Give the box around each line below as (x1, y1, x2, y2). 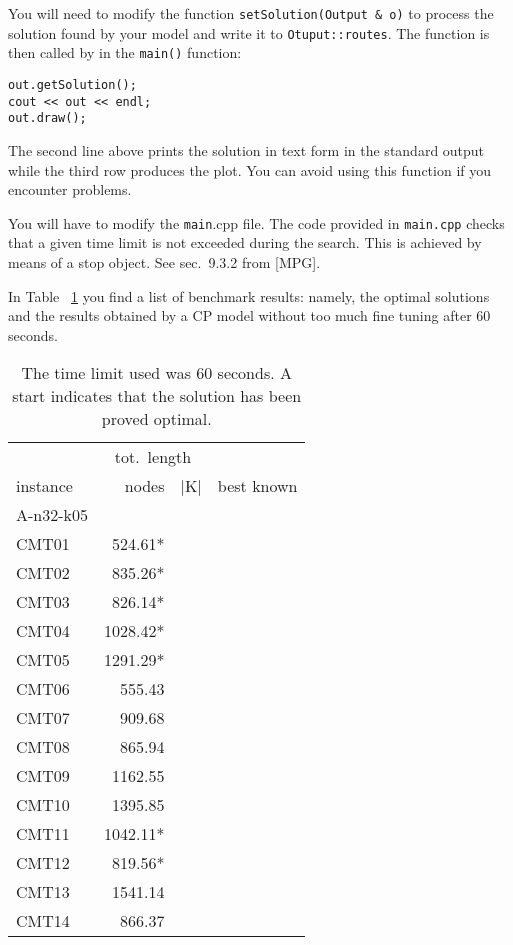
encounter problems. (8, 179, 132, 200)
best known (217, 474, 298, 498)
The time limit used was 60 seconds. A (21, 361, 292, 385)
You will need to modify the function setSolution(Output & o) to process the (8, 3, 494, 23)
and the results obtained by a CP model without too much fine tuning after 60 (8, 305, 491, 326)
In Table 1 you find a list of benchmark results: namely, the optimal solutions (8, 285, 490, 306)
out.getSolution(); (8, 77, 137, 92)
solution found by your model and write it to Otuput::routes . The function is (8, 22, 490, 43)
